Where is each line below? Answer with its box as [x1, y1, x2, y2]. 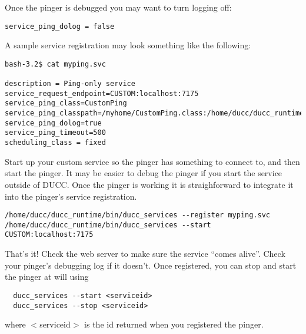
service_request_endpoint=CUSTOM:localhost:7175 [5, 89, 199, 98]
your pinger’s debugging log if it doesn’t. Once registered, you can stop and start [5, 259, 297, 271]
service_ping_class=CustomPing [5, 99, 127, 108]
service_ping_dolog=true [5, 118, 102, 127]
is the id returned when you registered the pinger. [84, 318, 264, 330]
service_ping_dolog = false [5, 22, 115, 31]
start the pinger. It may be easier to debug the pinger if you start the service [5, 167, 282, 179]
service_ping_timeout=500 [5, 128, 106, 137]
